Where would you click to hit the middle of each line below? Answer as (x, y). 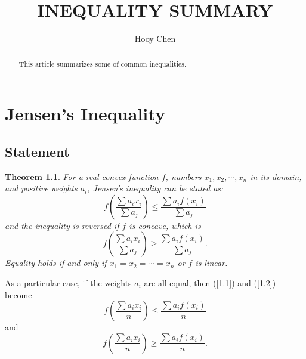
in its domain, (276, 176)
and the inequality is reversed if (62, 225)
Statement (37, 151)
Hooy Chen (155, 38)
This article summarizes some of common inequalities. (103, 64)
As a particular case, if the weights (68, 282)
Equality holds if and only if (56, 263)
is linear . (211, 263)
